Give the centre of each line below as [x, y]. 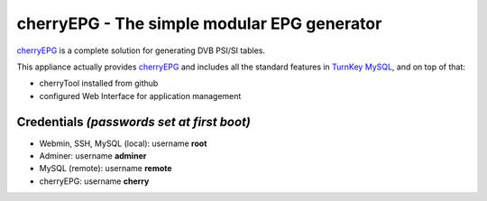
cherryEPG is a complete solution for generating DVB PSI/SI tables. [141, 50]
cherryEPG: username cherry [94, 181]
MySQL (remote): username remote [106, 169]
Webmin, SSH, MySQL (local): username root [123, 143]
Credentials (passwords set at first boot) [134, 122]
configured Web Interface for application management [140, 96]
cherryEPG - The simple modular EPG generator [199, 23]
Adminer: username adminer [93, 156]
